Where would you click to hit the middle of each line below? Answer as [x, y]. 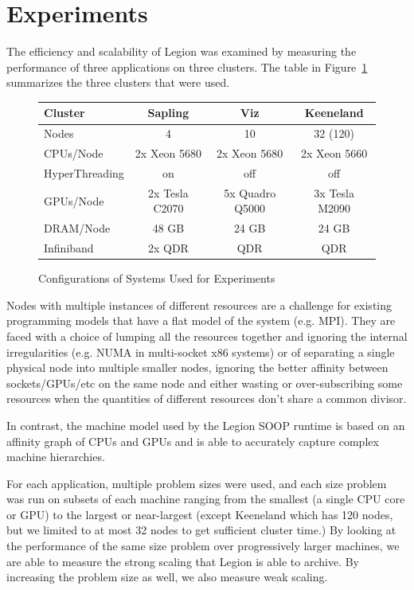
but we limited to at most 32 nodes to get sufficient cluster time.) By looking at [201, 530]
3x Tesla [334, 192]
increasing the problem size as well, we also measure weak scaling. [167, 577]
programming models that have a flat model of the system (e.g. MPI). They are [201, 320]
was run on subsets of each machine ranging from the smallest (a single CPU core [206, 499]
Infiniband [69, 248]
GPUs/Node [74, 200]
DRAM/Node [77, 228]
